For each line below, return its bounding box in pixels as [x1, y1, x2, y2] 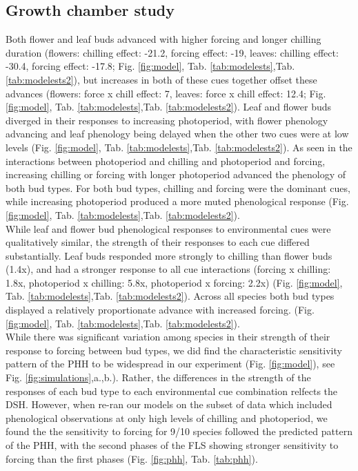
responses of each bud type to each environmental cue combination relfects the [6, 383, 338, 398]
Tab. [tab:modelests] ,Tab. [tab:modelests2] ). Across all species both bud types [6, 289, 335, 303]
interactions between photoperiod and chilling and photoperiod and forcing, [6, 153, 326, 168]
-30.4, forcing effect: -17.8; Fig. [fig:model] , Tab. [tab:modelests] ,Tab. [6, 59, 295, 73]
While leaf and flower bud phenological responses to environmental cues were [6, 221, 331, 236]
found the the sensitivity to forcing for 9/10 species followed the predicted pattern [6, 424, 352, 439]
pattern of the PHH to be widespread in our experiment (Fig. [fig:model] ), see [6, 356, 335, 371]
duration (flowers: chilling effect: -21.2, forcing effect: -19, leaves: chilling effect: [6, 45, 339, 59]
